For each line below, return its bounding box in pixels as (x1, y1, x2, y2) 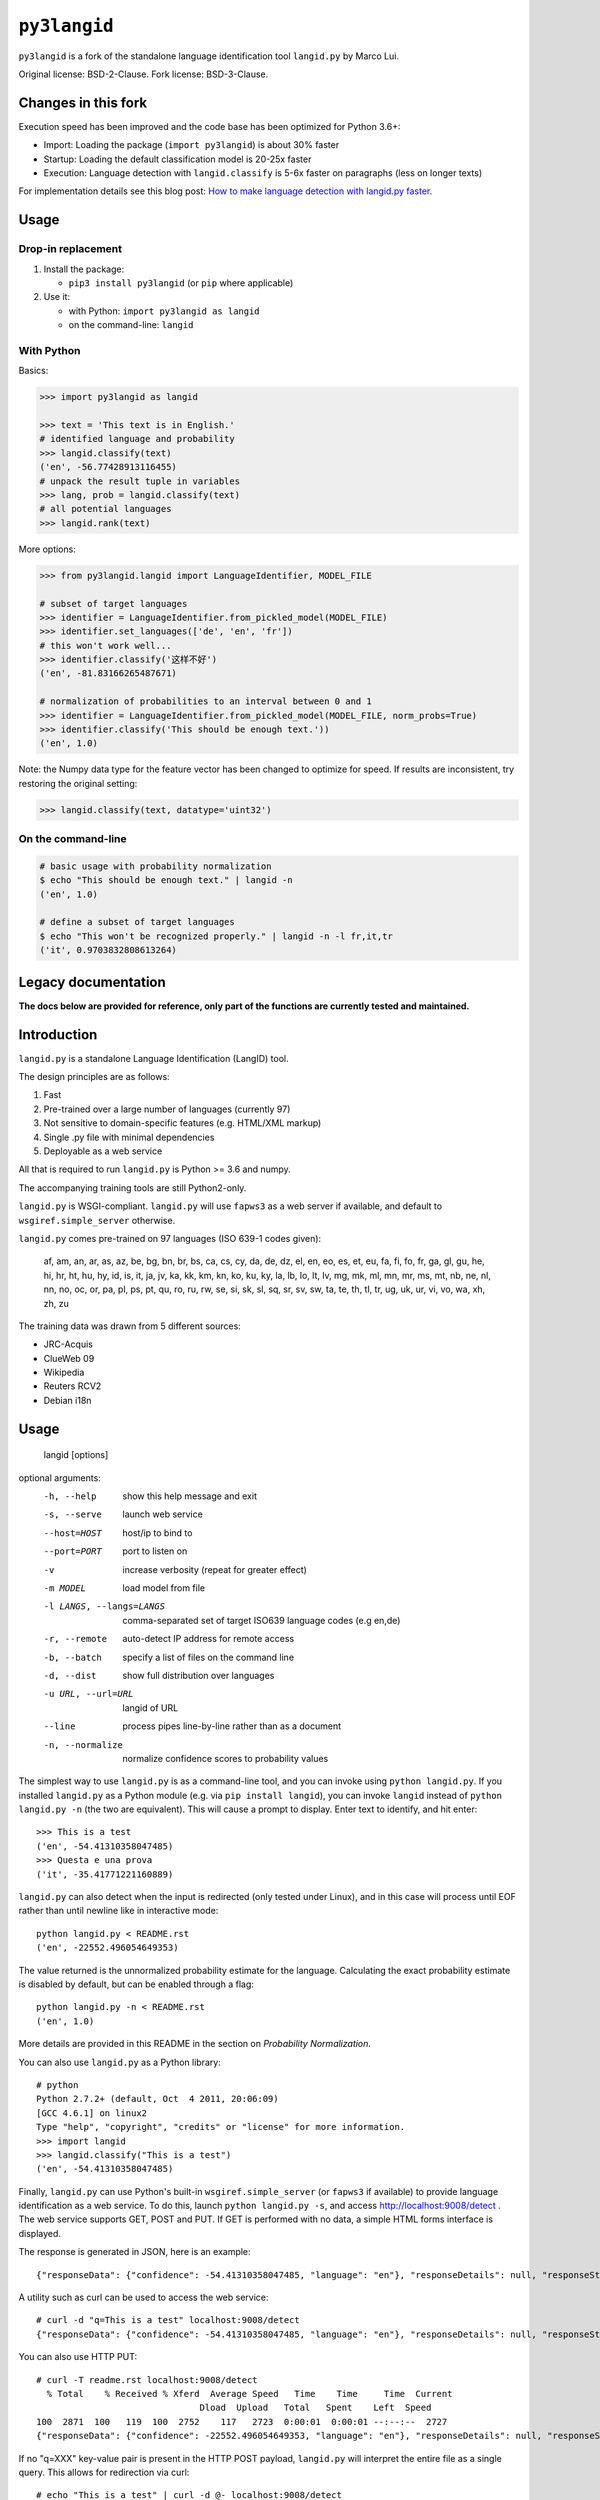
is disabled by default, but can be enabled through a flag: (18, 1978, 255, 1990)
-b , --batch (43, 1651, 102, 1663)
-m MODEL (43, 1583, 87, 1594)
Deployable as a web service (43, 1145, 163, 1157)
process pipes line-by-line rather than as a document (122, 1720, 342, 1732)
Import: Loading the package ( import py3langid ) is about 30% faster (43, 139, 340, 151)
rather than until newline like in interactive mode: (18, 1905, 219, 1917)
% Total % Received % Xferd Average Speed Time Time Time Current (46, 2388, 453, 2399)
